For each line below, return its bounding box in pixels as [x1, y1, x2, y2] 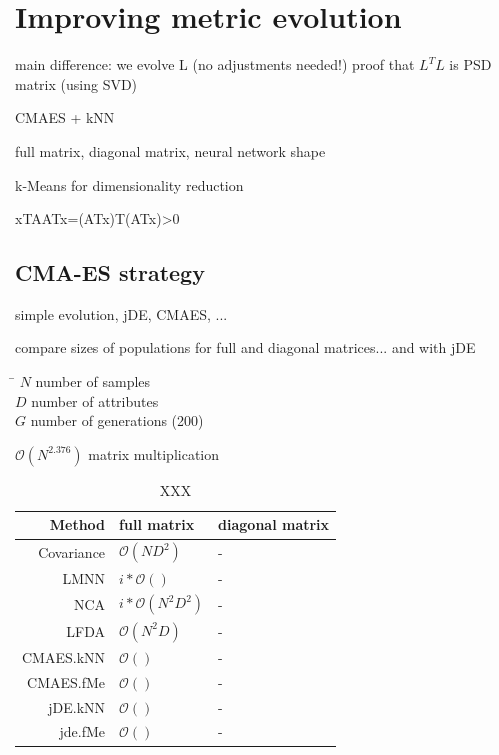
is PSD [449, 54, 492, 75]
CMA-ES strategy [15, 257, 205, 288]
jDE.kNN [48, 696, 106, 717]
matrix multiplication [88, 443, 220, 464]
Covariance [38, 541, 106, 562]
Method [49, 514, 106, 535]
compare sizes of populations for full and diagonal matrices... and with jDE [15, 337, 476, 358]
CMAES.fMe [27, 671, 106, 692]
